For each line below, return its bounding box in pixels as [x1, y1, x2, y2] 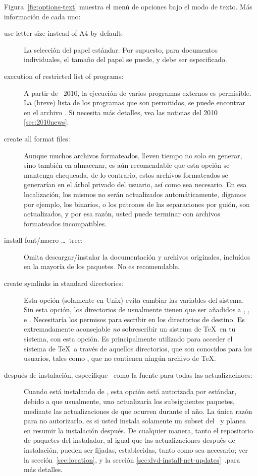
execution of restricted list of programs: [4, 70, 124, 81]
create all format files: [4, 133, 70, 143]
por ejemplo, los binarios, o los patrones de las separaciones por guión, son [24, 199, 250, 209]
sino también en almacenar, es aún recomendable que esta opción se [24, 160, 230, 170]
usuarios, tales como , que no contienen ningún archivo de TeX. [24, 353, 216, 363]
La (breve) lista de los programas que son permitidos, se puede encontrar [24, 97, 245, 108]
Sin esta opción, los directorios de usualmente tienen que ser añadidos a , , [24, 304, 250, 315]
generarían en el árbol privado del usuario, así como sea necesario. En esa [24, 179, 247, 190]
